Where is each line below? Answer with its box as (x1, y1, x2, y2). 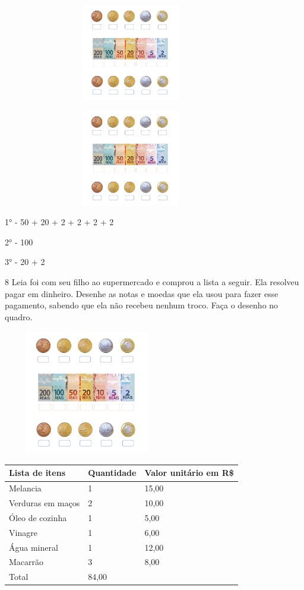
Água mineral (9, 541, 58, 553)
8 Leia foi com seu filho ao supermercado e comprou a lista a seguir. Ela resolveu (5, 275, 299, 288)
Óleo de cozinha (9, 511, 67, 523)
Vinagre (9, 526, 37, 538)
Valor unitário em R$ (144, 466, 234, 479)
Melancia (9, 482, 42, 494)
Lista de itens (9, 466, 66, 479)
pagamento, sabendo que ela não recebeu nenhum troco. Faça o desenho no (5, 299, 278, 311)
